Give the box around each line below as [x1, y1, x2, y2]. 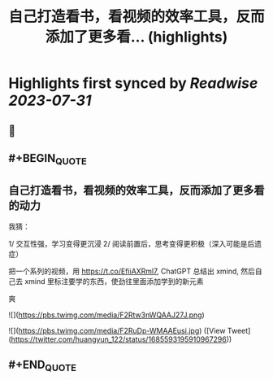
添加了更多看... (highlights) [45, 28, 228, 46]
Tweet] [227, 325, 251, 335]
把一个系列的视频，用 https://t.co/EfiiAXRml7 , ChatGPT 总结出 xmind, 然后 [8, 266, 256, 276]
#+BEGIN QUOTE [8, 151, 87, 168]
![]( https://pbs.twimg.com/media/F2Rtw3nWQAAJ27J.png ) [8, 310, 205, 320]
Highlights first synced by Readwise [8, 74, 258, 93]
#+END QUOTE [8, 358, 77, 374]
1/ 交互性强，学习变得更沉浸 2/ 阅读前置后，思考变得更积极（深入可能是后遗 [8, 238, 262, 248]
